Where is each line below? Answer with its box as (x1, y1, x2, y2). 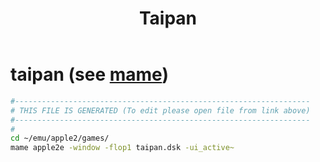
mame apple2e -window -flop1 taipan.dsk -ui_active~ (10, 143, 235, 153)
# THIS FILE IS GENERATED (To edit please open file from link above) (10, 105, 311, 116)
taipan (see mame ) (10, 63, 169, 86)
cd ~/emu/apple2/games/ (10, 133, 110, 144)
